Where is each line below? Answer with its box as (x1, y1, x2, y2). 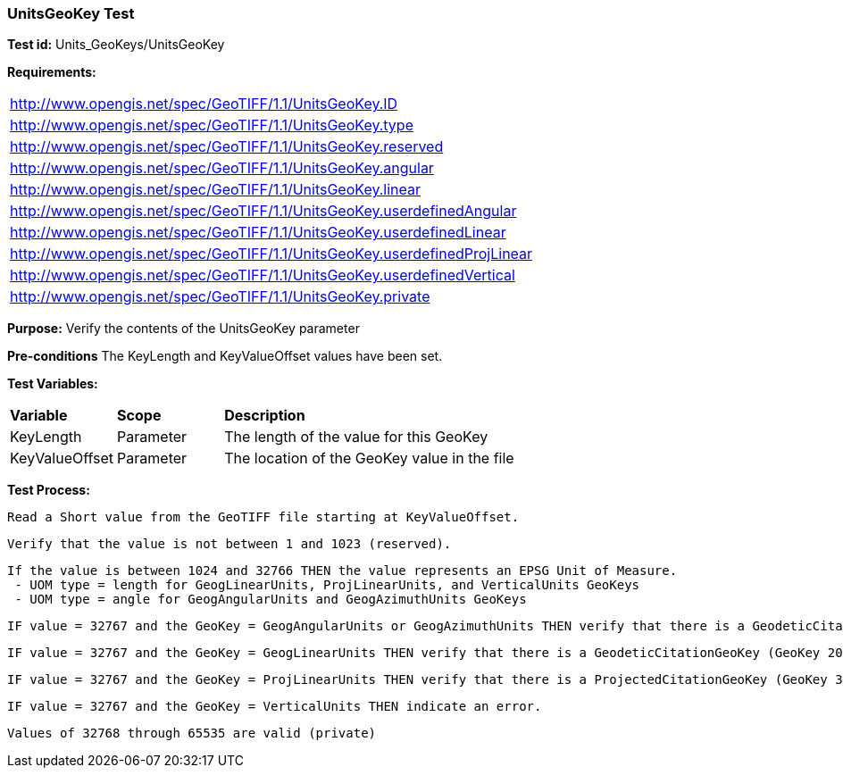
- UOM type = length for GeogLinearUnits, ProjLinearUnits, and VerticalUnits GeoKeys (14, 578, 640, 593)
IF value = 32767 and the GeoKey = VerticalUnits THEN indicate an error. (7, 699, 542, 714)
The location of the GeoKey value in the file (224, 449, 514, 468)
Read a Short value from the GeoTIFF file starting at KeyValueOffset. (7, 510, 520, 525)
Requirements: (7, 64, 96, 80)
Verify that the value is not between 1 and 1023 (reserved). (7, 537, 452, 552)
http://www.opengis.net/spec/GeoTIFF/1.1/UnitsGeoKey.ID (10, 95, 398, 113)
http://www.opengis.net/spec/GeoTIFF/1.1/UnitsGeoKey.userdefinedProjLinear (10, 245, 533, 263)
